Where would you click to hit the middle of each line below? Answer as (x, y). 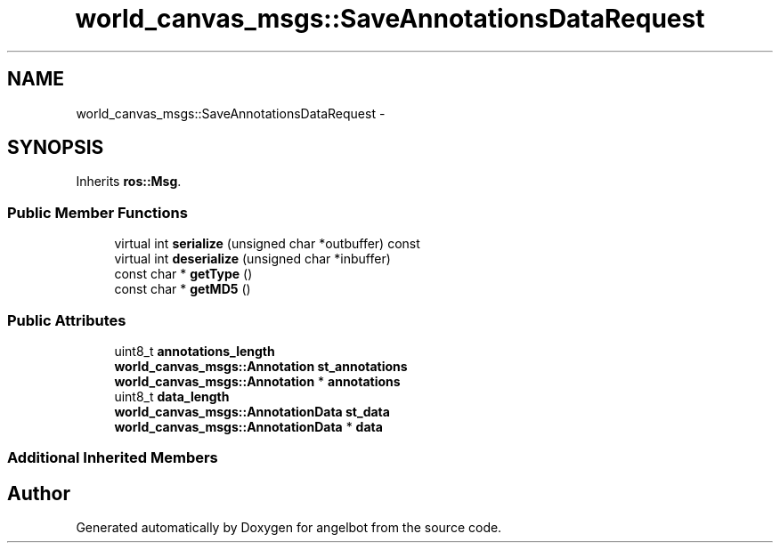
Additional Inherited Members (113, 458)
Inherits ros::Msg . (129, 182)
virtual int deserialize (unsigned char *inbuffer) (252, 259)
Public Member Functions (97, 212)
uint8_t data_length (172, 396)
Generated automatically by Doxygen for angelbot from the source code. (289, 528)
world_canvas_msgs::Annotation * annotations (257, 381)
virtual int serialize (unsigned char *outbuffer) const (267, 244)
